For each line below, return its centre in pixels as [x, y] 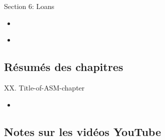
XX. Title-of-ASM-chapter [44, 87]
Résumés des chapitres [64, 67]
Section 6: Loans [29, 6]
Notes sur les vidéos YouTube [82, 131]
